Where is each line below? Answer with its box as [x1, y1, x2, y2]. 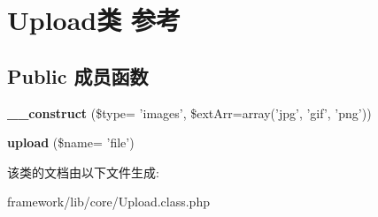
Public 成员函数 [7, 62, 149, 89]
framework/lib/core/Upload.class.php [7, 192, 210, 211]
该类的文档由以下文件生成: [7, 162, 159, 181]
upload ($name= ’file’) [7, 133, 135, 152]
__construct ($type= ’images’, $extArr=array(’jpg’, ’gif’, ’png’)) [7, 103, 372, 122]
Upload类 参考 [7, 2, 181, 38]
